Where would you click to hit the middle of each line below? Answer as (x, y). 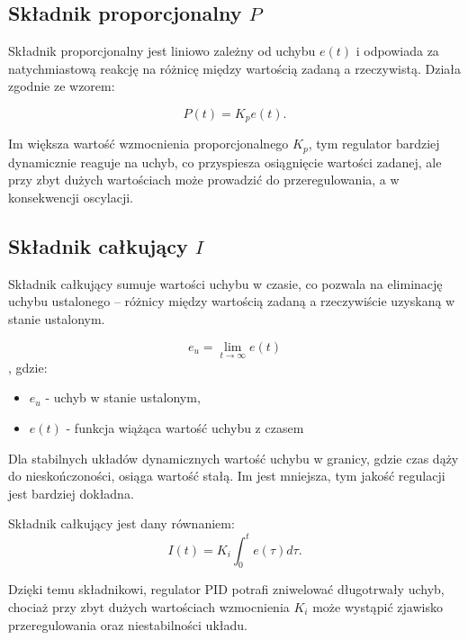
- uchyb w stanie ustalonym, (123, 397)
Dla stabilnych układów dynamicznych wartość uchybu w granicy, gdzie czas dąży (234, 458)
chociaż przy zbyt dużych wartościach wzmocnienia (149, 606)
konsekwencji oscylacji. (71, 198)
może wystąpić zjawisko (378, 606)
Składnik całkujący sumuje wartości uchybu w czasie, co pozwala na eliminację (225, 283)
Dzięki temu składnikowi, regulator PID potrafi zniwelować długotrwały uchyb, (226, 589)
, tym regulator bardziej (374, 144)
